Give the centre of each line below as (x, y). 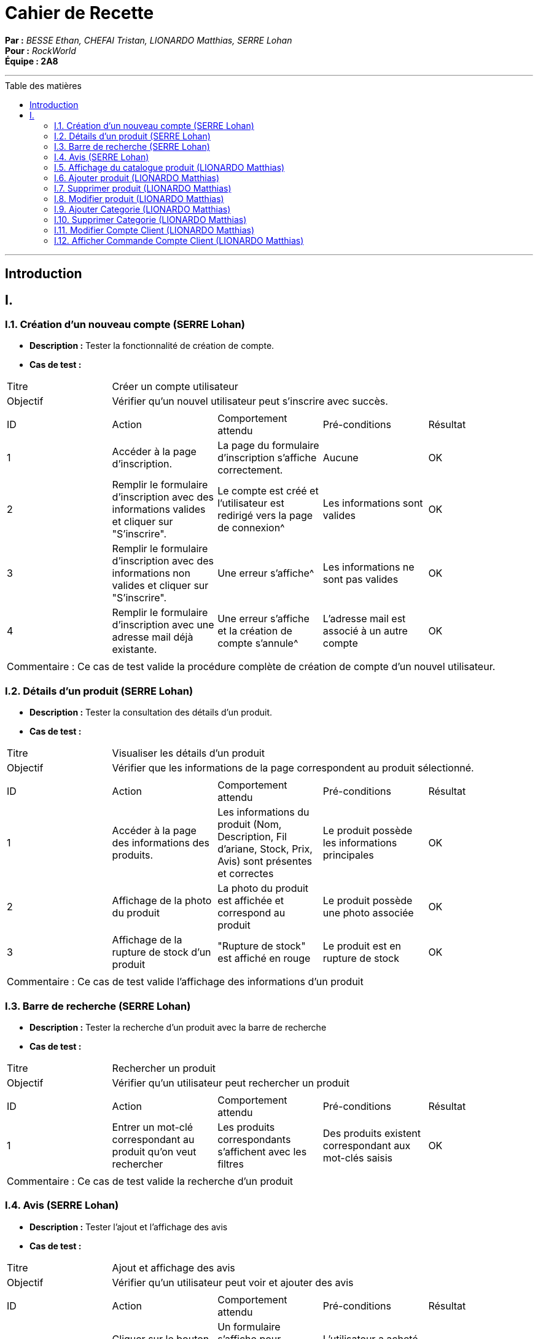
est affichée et (251, 901)
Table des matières (43, 85)
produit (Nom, (250, 825)
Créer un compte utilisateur (175, 387)
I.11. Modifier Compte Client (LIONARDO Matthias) (154, 230)
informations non (151, 573)
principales (348, 855)
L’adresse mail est (364, 619)
